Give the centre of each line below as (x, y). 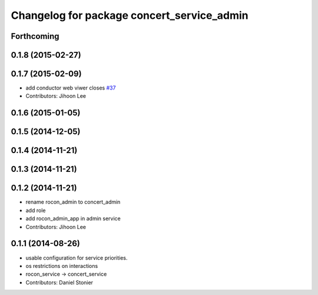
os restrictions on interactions (62, 266)
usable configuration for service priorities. (77, 258)
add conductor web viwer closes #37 (71, 88)
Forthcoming (35, 36)
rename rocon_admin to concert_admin (73, 202)
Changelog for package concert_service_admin (130, 15)
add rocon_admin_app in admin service (73, 218)
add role (36, 210)
